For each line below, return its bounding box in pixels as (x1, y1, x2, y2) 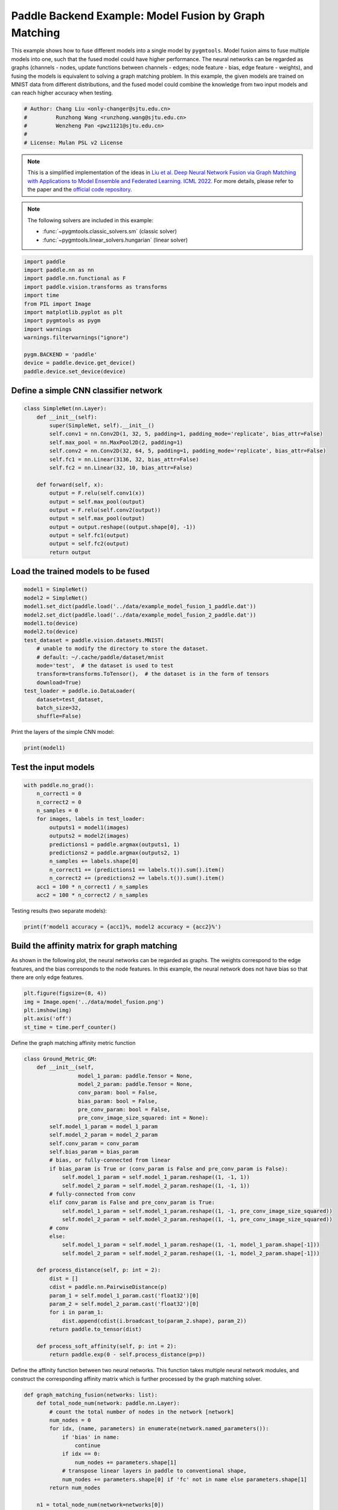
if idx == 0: (62, 1450, 101, 1457)
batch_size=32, (36, 704, 81, 711)
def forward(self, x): (36, 481, 104, 488)
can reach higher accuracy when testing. (11, 89, 113, 97)
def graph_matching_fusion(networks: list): (24, 1391, 158, 1398)
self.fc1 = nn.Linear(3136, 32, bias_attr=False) (49, 456, 199, 463)
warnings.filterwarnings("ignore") (24, 334, 129, 341)
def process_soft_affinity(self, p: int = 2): (36, 1343, 177, 1349)
